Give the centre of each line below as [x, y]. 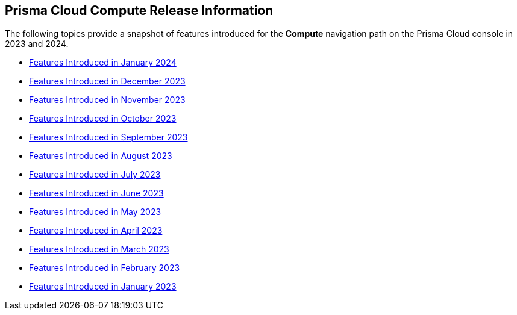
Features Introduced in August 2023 [101, 156]
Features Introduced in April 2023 [96, 231]
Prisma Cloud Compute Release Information [139, 11]
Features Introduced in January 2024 [103, 63]
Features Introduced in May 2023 [95, 212]
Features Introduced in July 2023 [95, 175]
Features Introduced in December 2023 [107, 81]
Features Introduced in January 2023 [103, 287]
